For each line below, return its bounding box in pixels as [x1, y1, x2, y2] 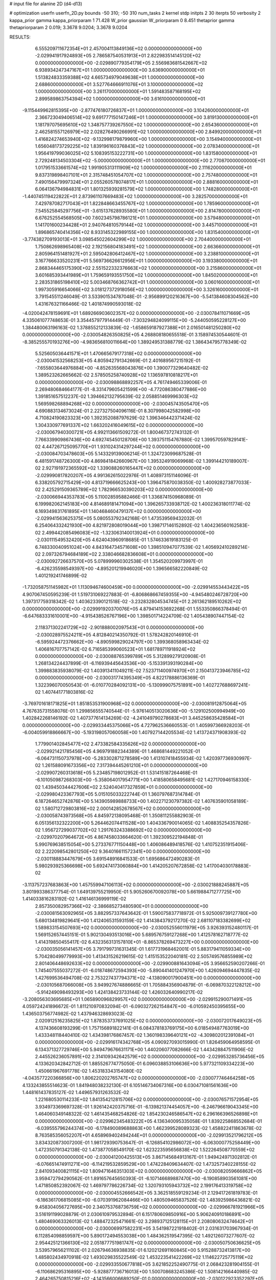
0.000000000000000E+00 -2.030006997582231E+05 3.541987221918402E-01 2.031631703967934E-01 [35, 1225, 258, 1231]
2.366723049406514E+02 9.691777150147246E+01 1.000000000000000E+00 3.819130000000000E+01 [35, 114, 258, 120]
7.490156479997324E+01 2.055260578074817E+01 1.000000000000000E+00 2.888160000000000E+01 [35, 179, 258, 185]
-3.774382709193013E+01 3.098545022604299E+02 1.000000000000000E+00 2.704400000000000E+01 [22, 236, 251, 243]
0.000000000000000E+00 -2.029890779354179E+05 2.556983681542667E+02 [35, 59, 208, 66]
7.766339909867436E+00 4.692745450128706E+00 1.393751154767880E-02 [35, 436, 200, 442]
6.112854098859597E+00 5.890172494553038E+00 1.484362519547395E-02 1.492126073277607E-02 [35, 1232, 255, 1239]
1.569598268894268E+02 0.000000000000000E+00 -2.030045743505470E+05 [35, 400, 209, 407]
